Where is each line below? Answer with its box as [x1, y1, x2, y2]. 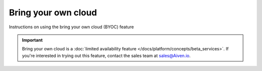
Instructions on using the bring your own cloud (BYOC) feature [9, 24, 134, 30]
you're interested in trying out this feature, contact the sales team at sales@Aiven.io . [22, 53, 191, 59]
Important [22, 37, 43, 43]
